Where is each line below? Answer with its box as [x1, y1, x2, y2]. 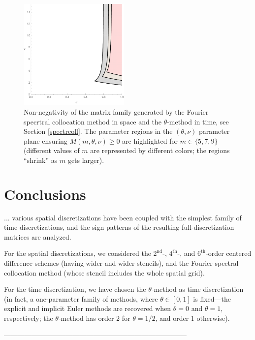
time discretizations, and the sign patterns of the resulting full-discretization [4, 222, 234, 232]
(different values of [24, 145, 80, 155]
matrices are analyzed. [4, 231, 71, 242]
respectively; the [4, 313, 53, 323]
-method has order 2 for [58, 313, 130, 323]
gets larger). [67, 155, 104, 165]
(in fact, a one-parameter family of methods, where [4, 293, 158, 304]
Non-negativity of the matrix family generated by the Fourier [24, 107, 209, 117]
